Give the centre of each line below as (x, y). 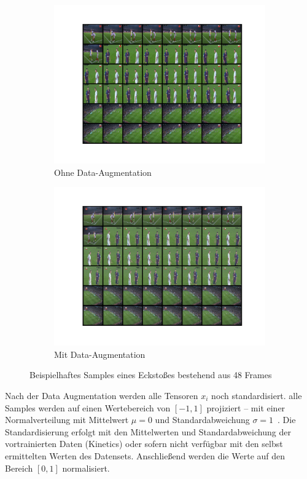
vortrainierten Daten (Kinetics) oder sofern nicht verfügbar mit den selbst (144, 444)
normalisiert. (86, 468)
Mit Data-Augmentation (100, 354)
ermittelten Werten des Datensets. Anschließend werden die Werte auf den (145, 455)
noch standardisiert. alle (257, 395)
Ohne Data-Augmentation (103, 172)
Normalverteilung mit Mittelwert (67, 420)
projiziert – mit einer (246, 407)
